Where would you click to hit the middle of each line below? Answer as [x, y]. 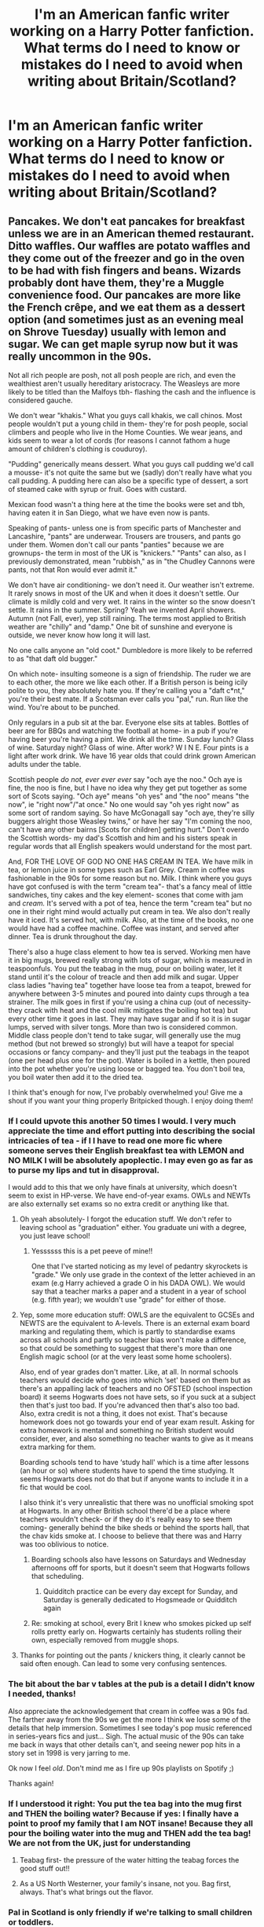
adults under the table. [45, 764]
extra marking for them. [58, 1447]
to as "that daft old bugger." [53, 659]
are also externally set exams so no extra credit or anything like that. [119, 1204]
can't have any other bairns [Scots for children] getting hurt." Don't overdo [129, 830]
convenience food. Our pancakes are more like [125, 295]
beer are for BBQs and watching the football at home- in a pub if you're [123, 731]
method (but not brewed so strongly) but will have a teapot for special [121, 1044]
